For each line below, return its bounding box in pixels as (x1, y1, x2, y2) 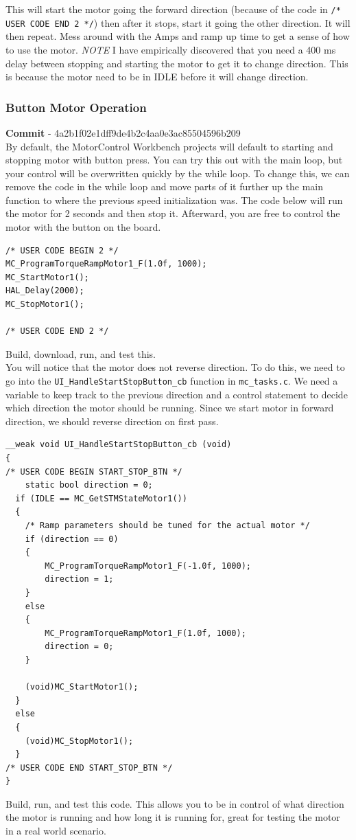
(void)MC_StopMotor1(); (25, 736, 134, 746)
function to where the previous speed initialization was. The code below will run (5, 192, 343, 207)
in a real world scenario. (5, 824, 106, 838)
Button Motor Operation (5, 98, 147, 115)
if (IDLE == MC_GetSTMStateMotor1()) (15, 493, 187, 503)
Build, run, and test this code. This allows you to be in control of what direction (5, 796, 344, 810)
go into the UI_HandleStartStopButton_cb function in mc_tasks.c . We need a (5, 374, 338, 387)
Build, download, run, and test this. (5, 346, 156, 361)
